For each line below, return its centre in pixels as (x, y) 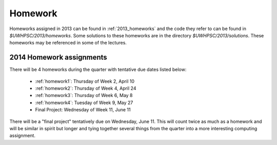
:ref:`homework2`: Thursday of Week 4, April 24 (86, 88)
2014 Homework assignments (58, 57)
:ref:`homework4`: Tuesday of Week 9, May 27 (84, 103)
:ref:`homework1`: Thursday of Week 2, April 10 (85, 81)
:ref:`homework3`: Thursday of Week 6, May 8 (84, 95)
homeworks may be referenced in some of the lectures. (68, 43)
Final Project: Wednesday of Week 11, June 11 (83, 110)
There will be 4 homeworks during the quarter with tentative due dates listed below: (98, 69)
